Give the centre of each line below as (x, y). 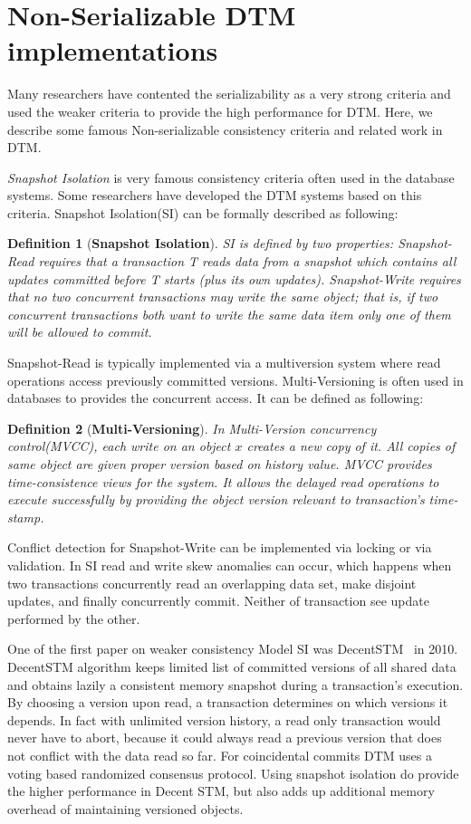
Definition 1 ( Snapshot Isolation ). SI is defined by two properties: (201, 243)
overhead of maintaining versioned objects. (125, 808)
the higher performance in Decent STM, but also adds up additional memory (221, 791)
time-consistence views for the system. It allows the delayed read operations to (223, 481)
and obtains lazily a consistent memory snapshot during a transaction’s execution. (235, 684)
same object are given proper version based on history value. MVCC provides (220, 464)
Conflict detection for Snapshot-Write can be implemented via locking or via (220, 547)
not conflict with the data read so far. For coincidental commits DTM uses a (220, 755)
